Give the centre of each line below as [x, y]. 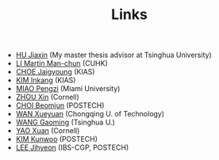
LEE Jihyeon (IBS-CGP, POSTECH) [72, 147]
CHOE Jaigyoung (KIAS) [55, 72]
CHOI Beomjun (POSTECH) [60, 105]
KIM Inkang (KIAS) [46, 80]
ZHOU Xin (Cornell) [47, 97]
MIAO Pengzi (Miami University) [68, 89]
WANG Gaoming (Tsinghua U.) [65, 122]
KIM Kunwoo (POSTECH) [56, 139]
